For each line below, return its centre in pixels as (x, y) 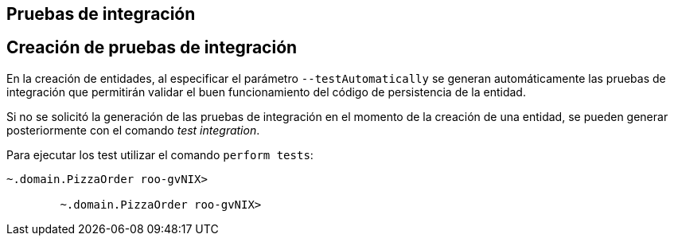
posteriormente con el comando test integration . (133, 130)
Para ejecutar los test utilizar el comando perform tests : (160, 154)
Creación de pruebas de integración (152, 48)
